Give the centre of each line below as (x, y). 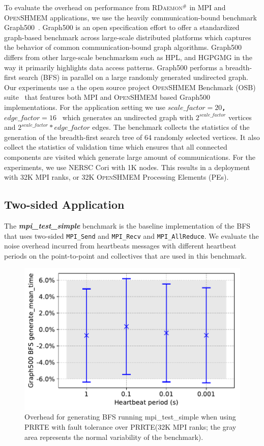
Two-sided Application (64, 204)
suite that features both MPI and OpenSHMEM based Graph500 (107, 97)
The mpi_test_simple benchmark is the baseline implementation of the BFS (127, 226)
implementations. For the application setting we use (85, 107)
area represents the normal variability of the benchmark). (114, 437)
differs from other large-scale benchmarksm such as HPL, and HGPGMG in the (128, 57)
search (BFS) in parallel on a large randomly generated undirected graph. (134, 77)
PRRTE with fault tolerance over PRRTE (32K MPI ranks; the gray (130, 427)
